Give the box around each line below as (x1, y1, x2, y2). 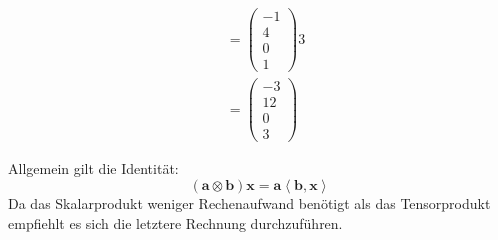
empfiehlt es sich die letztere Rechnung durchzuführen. (8, 212, 343, 233)
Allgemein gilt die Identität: (8, 158, 179, 179)
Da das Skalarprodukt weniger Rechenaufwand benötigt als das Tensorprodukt (8, 193, 491, 214)
